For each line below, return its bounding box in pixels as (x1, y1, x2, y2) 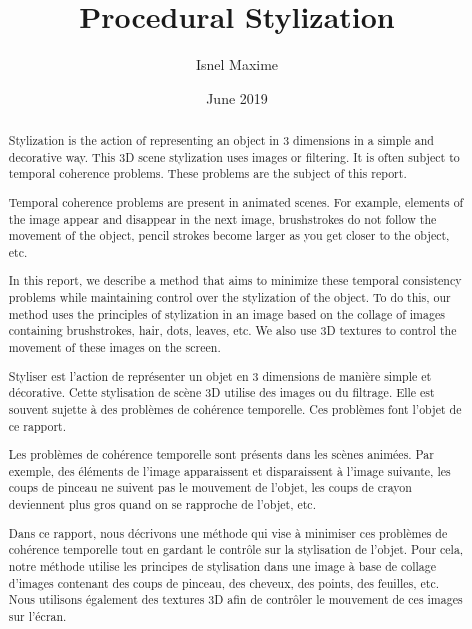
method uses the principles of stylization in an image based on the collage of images (8, 305, 445, 322)
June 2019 (206, 87, 268, 108)
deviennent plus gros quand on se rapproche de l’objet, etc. (8, 496, 316, 513)
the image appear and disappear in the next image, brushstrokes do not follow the (8, 210, 437, 227)
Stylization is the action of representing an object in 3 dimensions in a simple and (8, 132, 434, 149)
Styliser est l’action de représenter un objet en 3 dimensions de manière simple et (8, 367, 432, 384)
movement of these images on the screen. (8, 339, 221, 356)
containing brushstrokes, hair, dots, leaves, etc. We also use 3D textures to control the (8, 322, 457, 339)
